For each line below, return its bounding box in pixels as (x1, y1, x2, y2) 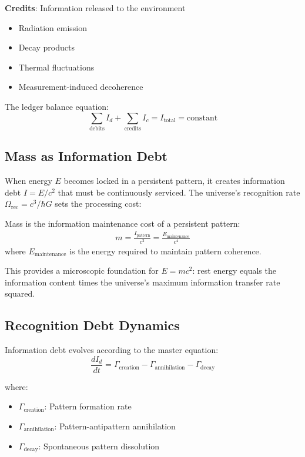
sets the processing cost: (55, 197, 142, 210)
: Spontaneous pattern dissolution (38, 439, 160, 452)
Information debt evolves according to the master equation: (5, 344, 219, 356)
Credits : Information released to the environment (5, 2, 186, 14)
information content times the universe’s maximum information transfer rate (5, 275, 280, 288)
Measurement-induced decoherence (18, 80, 143, 93)
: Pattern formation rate (44, 400, 132, 412)
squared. (5, 287, 35, 300)
